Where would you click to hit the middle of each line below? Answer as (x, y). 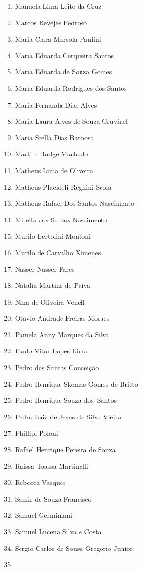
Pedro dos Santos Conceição (57, 367)
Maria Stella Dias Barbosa (54, 137)
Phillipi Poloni (36, 433)
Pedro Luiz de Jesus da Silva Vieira (68, 416)
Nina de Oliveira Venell (50, 301)
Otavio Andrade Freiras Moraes (62, 318)
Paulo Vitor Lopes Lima (51, 351)
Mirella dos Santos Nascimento (61, 219)
